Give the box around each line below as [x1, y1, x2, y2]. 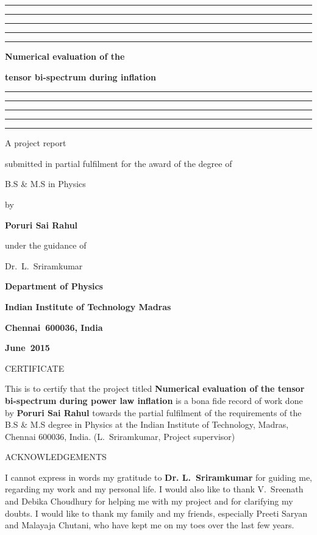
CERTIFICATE [5, 361, 65, 374]
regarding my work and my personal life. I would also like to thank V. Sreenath [5, 483, 304, 495]
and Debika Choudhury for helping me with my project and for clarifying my [5, 495, 293, 508]
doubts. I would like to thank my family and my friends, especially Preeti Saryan [5, 506, 308, 519]
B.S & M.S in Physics [5, 177, 86, 190]
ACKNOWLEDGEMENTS [5, 450, 107, 463]
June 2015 [5, 341, 50, 354]
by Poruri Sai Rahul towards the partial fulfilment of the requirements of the [5, 406, 302, 419]
